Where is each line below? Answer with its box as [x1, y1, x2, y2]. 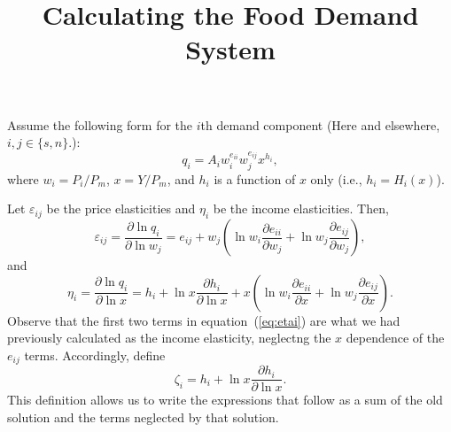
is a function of [214, 169, 296, 188]
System [185, 31, 276, 67]
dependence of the [346, 328, 445, 347]
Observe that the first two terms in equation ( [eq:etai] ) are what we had [7, 311, 400, 329]
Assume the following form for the [7, 115, 193, 134]
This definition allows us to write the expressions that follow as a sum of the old [7, 390, 443, 409]
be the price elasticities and [46, 199, 196, 218]
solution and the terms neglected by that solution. [7, 407, 279, 426]
